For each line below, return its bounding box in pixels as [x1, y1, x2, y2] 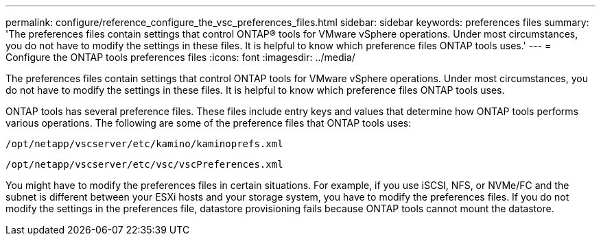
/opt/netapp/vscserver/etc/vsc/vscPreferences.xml [5, 159, 283, 170]
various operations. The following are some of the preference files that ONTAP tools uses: [5, 117, 412, 129]
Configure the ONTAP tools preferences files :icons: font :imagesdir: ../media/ [5, 51, 355, 63]
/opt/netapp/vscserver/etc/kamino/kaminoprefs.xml [5, 138, 283, 149]
